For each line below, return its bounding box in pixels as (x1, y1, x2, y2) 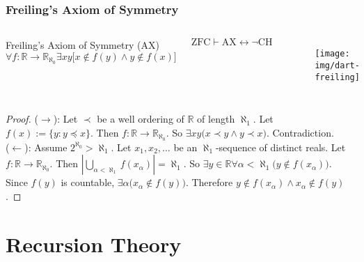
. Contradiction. (266, 125, 334, 139)
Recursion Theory (6, 229, 182, 258)
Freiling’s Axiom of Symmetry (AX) (6, 38, 159, 52)
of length (197, 111, 235, 126)
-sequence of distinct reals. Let (215, 139, 346, 154)
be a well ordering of (97, 111, 184, 126)
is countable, (61, 175, 115, 190)
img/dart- (315, 60, 360, 70)
